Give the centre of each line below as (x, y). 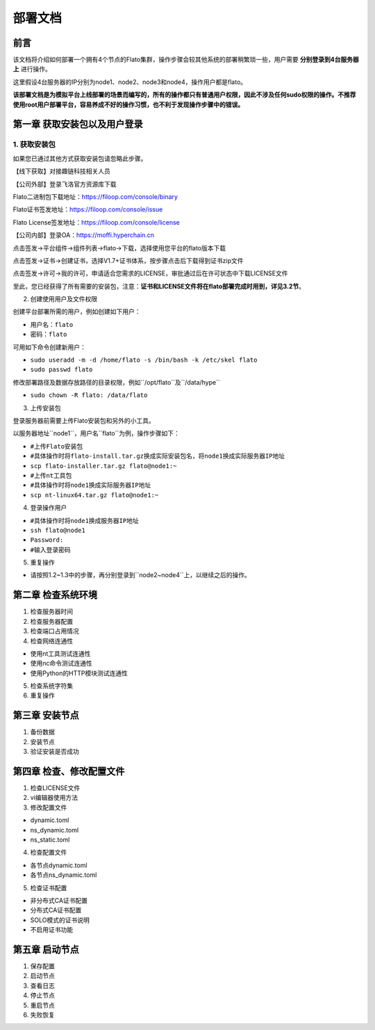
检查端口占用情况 (55, 631)
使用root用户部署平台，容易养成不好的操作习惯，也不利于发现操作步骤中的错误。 (128, 104)
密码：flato (49, 335)
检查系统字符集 (51, 686)
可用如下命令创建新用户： (49, 347)
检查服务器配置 (51, 621)
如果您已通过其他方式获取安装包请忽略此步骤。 (80, 158)
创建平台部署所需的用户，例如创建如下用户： (77, 312)
